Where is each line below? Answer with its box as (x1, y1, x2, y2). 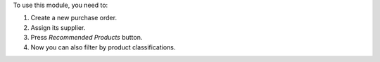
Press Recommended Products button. (30, 33, 143, 42)
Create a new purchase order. (30, 14, 118, 22)
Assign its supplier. (30, 23, 86, 31)
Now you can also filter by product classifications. (30, 42, 176, 52)
